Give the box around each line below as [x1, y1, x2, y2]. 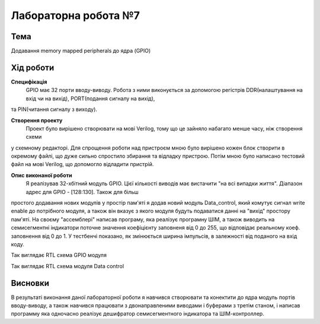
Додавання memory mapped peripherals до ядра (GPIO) [11, 47, 151, 55]
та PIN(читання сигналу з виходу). [11, 106, 98, 113]
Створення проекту [11, 116, 63, 124]
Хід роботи [11, 62, 55, 72]
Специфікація [11, 78, 47, 85]
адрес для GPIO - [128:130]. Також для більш [25, 188, 139, 195]
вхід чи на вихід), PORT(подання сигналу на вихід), [25, 95, 155, 102]
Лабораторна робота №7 [11, 9, 140, 22]
